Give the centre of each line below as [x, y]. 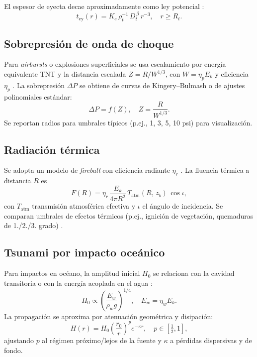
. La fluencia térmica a [215, 170]
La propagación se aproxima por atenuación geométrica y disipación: [109, 316]
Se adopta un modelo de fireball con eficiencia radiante [87, 170]
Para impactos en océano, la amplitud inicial [72, 273]
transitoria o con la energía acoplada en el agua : [78, 283]
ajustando [19, 340]
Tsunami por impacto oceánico [85, 252]
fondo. [13, 350]
